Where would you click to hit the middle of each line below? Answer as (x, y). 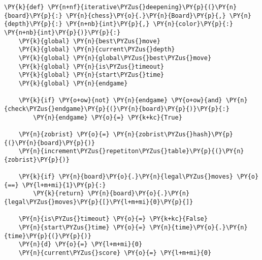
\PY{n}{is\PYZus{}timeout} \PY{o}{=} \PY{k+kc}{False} (113, 219)
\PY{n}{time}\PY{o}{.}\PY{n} (199, 228)
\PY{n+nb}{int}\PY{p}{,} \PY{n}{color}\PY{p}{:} (150, 24)
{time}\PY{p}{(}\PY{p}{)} (48, 236)
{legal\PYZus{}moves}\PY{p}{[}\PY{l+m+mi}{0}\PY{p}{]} (99, 202)
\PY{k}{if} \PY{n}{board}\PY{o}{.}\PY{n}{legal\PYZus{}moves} (126, 177)
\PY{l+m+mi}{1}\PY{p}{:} (64, 185)
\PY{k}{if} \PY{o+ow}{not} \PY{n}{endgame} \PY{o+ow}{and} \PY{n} (133, 100)
